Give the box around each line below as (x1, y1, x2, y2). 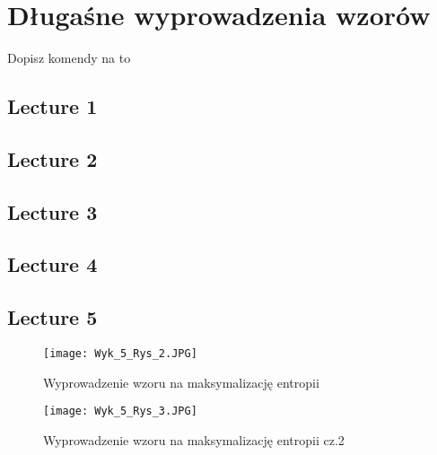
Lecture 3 (7, 197, 98, 225)
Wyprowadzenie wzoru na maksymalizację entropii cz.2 (43, 430, 345, 449)
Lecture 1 (7, 92, 98, 120)
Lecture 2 (7, 144, 98, 172)
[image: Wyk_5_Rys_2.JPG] (43, 347, 197, 361)
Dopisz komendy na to (7, 48, 131, 67)
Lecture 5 (7, 303, 98, 331)
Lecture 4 (7, 250, 98, 278)
